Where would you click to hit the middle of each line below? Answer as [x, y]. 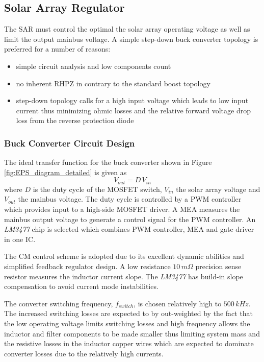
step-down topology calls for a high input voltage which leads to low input [132, 100]
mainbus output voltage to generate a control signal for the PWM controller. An [130, 219]
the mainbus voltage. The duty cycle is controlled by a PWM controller [130, 199]
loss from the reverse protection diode [75, 120]
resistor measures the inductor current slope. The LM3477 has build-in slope [124, 276]
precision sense [218, 266]
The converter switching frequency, [59, 303]
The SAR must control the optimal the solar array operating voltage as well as [127, 29]
